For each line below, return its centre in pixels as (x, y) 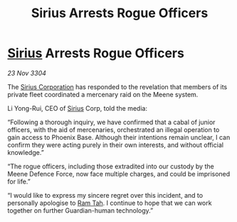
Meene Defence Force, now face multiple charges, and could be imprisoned (119, 173)
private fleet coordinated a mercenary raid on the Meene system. (103, 94)
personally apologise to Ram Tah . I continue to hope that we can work (110, 203)
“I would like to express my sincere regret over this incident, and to (105, 195)
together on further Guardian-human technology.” (80, 210)
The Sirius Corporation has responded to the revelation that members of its (117, 86)
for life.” (19, 181)
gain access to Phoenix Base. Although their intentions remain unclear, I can (119, 137)
